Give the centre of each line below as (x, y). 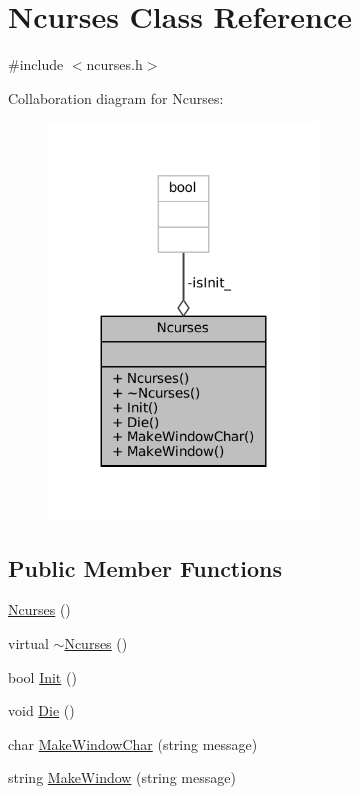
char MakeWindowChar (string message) (133, 743)
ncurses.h (114, 64)
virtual (28, 643)
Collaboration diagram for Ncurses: (116, 97)
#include (36, 64)
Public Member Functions (145, 567)
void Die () (41, 710)
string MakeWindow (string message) (122, 777)
